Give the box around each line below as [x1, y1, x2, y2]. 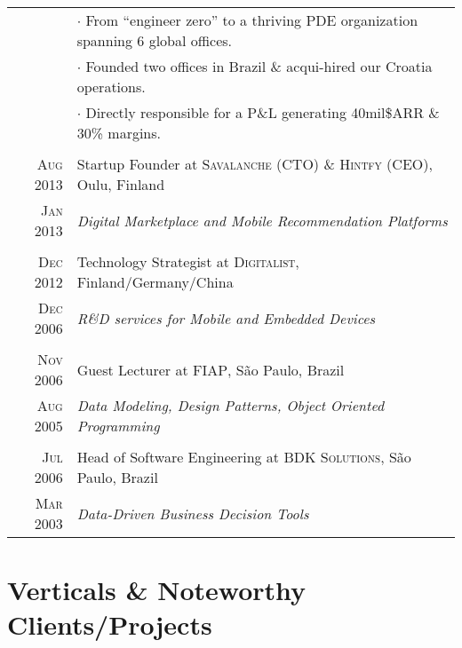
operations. [76, 76, 146, 97]
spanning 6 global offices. [76, 30, 233, 51]
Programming [76, 415, 160, 436]
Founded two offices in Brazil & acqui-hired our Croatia [85, 56, 433, 76]
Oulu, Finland [76, 174, 165, 194]
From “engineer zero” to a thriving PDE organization [85, 10, 418, 30]
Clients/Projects [7, 606, 212, 643]
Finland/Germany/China [76, 272, 234, 292]
